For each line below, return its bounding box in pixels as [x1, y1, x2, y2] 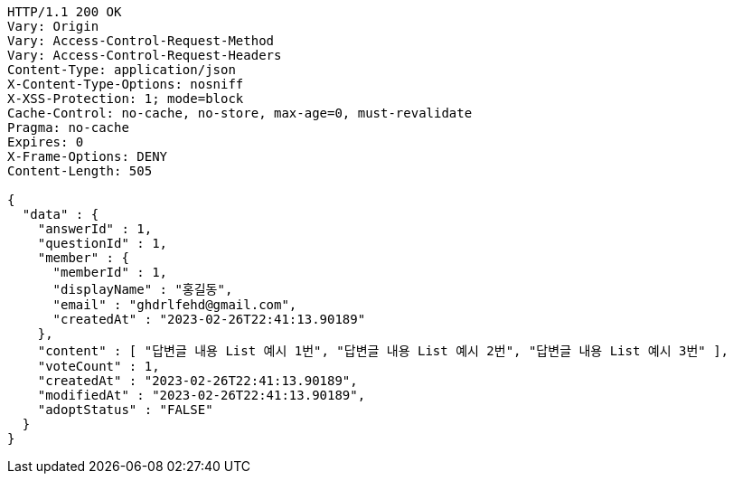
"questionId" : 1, [37, 236, 168, 250]
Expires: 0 [7, 135, 84, 149]
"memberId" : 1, [52, 265, 168, 279]
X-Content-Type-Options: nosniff [7, 77, 244, 91]
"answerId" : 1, [37, 222, 153, 236]
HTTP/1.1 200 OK [7, 5, 122, 19]
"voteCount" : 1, [37, 359, 160, 373]
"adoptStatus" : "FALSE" [37, 402, 213, 417]
